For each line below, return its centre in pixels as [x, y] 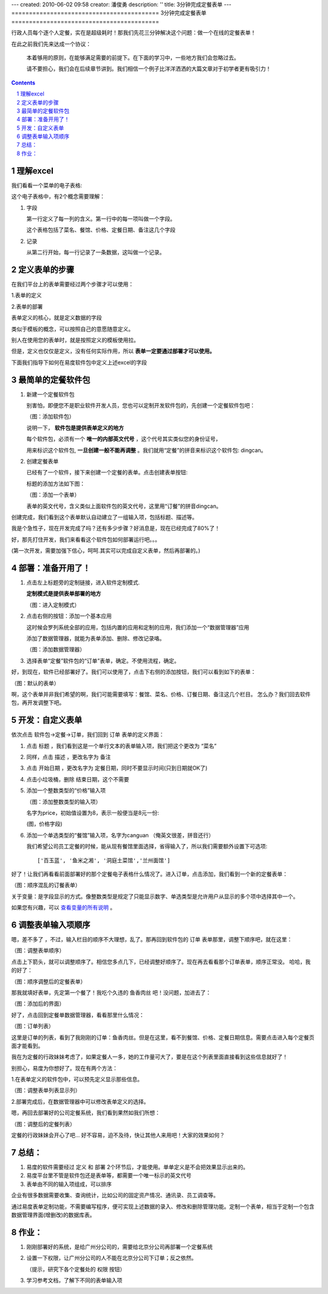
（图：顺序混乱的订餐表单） [46, 885]
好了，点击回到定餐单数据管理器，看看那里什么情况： [78, 1015]
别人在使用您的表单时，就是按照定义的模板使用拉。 [75, 340]
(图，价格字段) [45, 824]
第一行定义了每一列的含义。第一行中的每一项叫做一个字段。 [101, 218]
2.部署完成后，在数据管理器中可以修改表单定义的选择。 [80, 1101]
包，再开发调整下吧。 [38, 703]
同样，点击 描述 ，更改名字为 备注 [69, 757]
